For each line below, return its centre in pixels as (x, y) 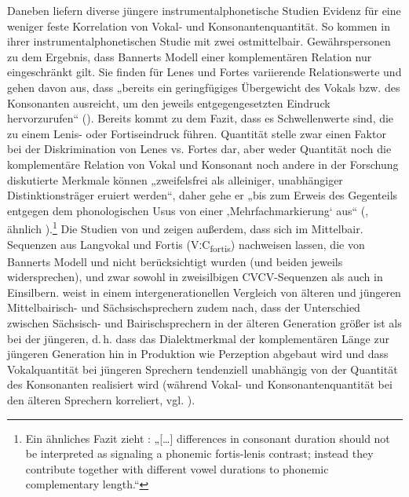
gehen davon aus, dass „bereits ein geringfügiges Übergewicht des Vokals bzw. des (204, 87)
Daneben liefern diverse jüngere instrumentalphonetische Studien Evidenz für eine (204, 10)
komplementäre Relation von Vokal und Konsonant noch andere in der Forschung (203, 164)
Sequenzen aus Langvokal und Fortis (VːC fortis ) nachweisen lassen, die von (186, 245)
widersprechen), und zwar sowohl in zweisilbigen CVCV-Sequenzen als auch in (195, 277)
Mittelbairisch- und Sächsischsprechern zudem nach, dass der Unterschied (184, 307)
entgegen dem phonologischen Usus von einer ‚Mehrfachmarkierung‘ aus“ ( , (188, 210)
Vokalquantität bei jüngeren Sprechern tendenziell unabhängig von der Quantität (203, 369)
